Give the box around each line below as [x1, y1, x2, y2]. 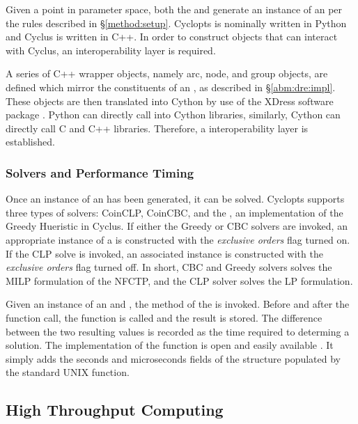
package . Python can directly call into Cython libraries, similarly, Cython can [6, 107, 341, 122]
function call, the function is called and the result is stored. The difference [6, 310, 322, 324]
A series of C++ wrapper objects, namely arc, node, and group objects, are [6, 66, 328, 81]
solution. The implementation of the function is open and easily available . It [6, 338, 334, 352]
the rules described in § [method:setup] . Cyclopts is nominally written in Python [6, 15, 347, 30]
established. [6, 134, 55, 149]
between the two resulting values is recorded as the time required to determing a [6, 324, 350, 338]
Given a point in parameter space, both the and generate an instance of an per [6, 2, 343, 16]
